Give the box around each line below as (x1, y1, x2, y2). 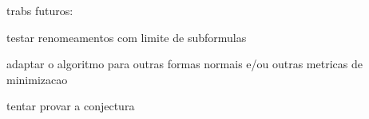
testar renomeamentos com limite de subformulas (6, 29, 247, 45)
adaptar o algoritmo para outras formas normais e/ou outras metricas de (6, 56, 363, 72)
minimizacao (6, 71, 68, 87)
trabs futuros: (6, 2, 73, 18)
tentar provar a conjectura (6, 98, 135, 114)
